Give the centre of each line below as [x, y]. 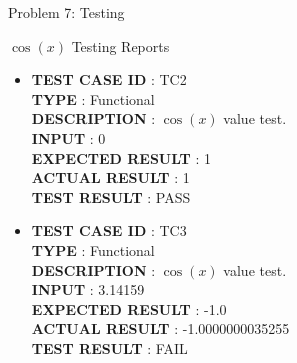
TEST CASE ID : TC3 [109, 230]
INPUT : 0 [68, 137]
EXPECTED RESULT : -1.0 [129, 308]
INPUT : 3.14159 [88, 289]
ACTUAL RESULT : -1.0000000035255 [160, 328]
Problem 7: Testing [66, 12]
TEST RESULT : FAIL [109, 347]
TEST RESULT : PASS [111, 196]
